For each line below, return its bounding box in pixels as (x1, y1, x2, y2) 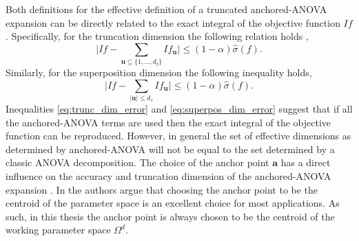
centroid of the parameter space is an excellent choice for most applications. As (6, 196, 340, 210)
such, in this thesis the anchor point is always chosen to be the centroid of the (6, 209, 335, 223)
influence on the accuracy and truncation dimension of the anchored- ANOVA (6, 169, 331, 183)
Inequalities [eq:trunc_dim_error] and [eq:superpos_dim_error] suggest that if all (6, 102, 353, 116)
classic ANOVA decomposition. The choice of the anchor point (6, 155, 269, 170)
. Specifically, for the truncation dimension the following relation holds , (6, 29, 309, 43)
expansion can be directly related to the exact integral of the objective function (6, 15, 340, 30)
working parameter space (6, 222, 111, 237)
